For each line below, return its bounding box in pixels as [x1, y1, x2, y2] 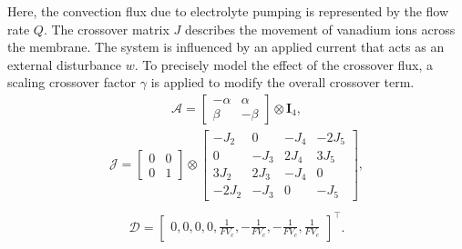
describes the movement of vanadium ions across [184, 19, 456, 38]
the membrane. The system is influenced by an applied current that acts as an [7, 37, 445, 56]
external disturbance [7, 55, 122, 74]
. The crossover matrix [43, 19, 169, 38]
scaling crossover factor [7, 73, 137, 92]
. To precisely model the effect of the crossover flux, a [134, 55, 434, 74]
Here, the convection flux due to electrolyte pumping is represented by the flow [7, 2, 449, 20]
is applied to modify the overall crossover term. [150, 73, 415, 92]
